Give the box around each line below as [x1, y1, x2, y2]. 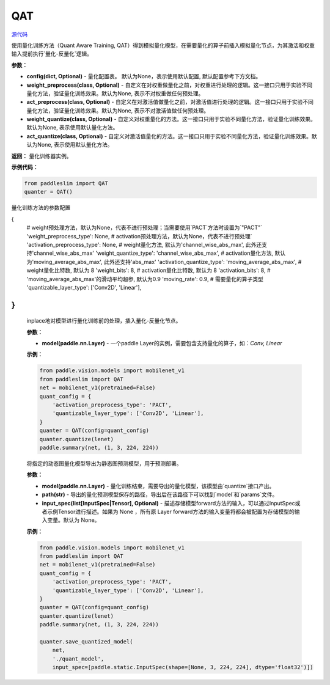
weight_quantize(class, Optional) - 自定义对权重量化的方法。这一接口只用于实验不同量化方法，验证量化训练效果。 [26, 115, 316, 123]
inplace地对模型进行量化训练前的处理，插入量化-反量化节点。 [26, 317, 182, 324]
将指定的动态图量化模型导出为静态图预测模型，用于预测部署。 [26, 460, 182, 467]
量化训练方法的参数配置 [11, 204, 70, 211]
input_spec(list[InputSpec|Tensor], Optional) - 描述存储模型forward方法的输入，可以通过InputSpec [42, 499, 296, 507]
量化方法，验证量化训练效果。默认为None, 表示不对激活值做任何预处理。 [26, 107, 210, 114]
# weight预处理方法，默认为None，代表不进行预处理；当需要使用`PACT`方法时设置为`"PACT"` [26, 224, 263, 232]
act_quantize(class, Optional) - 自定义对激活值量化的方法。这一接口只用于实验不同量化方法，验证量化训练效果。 [26, 132, 312, 140]
